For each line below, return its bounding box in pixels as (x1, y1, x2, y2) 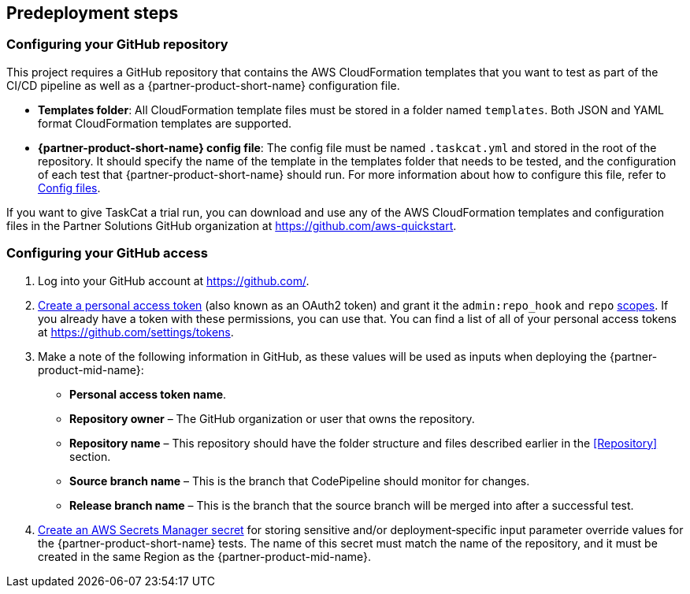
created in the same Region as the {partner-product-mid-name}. (38, 549, 372, 563)
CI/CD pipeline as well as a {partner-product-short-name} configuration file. (6, 78, 400, 92)
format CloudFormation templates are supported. (38, 116, 291, 130)
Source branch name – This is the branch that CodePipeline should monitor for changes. (69, 473, 530, 488)
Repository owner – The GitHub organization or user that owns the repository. (69, 411, 475, 425)
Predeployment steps (6, 3, 179, 23)
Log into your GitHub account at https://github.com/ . (38, 273, 310, 288)
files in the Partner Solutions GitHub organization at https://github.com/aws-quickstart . (6, 218, 457, 232)
